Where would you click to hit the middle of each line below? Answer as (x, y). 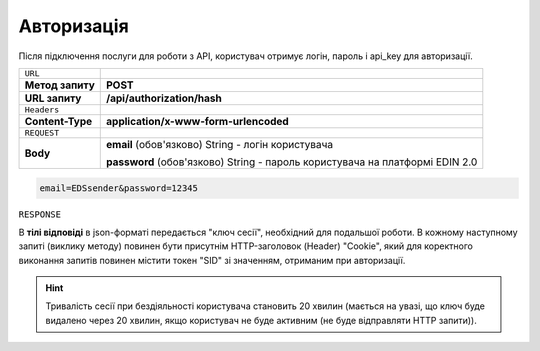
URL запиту (53, 98)
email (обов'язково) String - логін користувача (220, 144)
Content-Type (58, 121)
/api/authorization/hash (164, 98)
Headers (42, 109)
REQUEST (42, 132)
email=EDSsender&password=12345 (119, 188)
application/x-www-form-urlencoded (197, 121)
